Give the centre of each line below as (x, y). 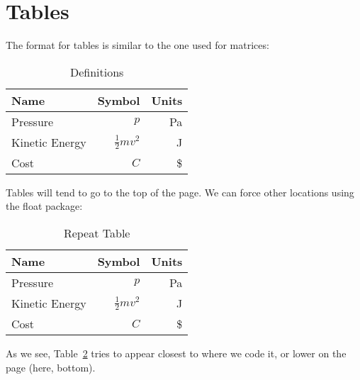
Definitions (97, 72)
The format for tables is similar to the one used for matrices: (137, 45)
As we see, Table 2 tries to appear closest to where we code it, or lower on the (176, 353)
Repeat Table (97, 233)
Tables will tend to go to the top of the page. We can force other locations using (180, 192)
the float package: (44, 206)
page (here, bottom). (51, 367)
